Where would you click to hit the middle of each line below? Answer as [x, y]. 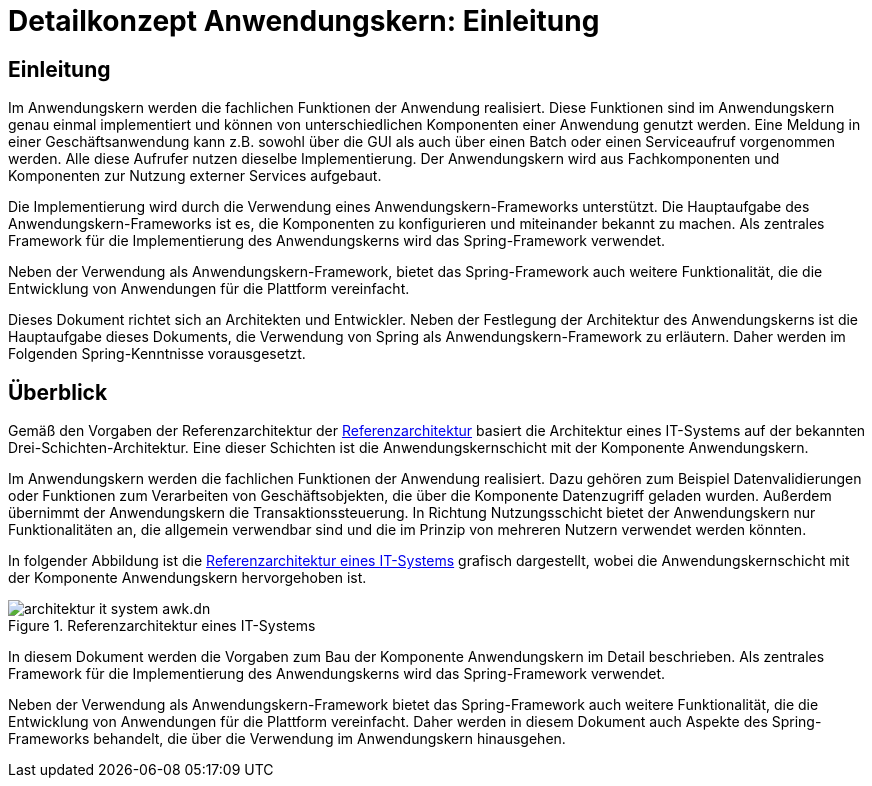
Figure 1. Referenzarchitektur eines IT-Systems [162, 626]
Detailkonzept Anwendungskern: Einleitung [304, 21]
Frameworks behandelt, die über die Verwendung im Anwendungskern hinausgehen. [287, 739]
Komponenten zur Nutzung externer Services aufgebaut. [195, 176]
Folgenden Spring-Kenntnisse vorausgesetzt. [157, 354]
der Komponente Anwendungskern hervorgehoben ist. [187, 578]
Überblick [58, 392]
